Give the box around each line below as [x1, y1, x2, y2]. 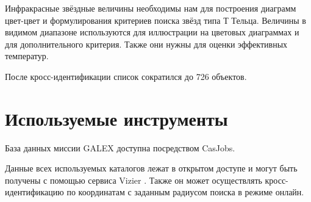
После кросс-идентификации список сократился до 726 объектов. [5, 70, 247, 82]
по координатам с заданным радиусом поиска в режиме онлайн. [66, 186, 304, 198]
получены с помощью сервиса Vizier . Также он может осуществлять [5, 173, 262, 186]
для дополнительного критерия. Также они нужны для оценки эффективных [5, 37, 288, 50]
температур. [5, 49, 49, 62]
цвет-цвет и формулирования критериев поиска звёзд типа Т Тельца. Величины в [5, 13, 306, 26]
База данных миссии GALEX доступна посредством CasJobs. [5, 141, 235, 154]
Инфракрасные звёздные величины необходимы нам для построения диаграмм [5, 2, 296, 14]
